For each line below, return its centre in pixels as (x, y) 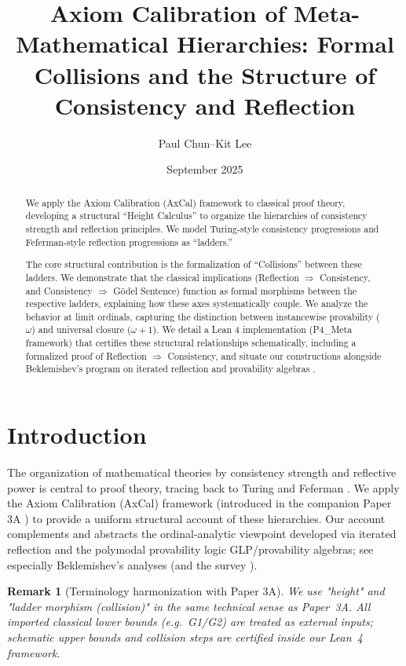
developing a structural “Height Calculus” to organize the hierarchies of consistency (196, 216)
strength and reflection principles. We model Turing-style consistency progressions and (202, 228)
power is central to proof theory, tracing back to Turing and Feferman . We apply (203, 487)
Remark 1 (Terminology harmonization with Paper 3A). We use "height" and (196, 591)
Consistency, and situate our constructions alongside (274, 355)
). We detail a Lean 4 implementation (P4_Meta (252, 329)
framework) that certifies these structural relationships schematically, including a (191, 343)
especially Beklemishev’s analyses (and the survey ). (132, 564)
